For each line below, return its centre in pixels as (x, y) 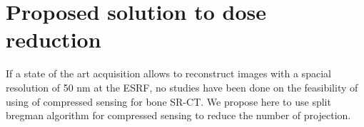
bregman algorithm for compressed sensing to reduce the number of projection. (178, 115)
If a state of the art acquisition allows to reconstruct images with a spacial (168, 73)
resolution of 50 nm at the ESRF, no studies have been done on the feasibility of (182, 87)
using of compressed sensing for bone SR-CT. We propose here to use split (168, 101)
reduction (54, 39)
